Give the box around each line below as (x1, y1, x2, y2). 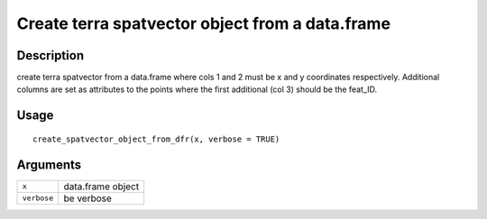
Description (16, 48, 85, 63)
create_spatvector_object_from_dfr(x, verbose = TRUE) (32, 133, 280, 144)
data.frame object (63, 180, 140, 193)
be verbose (63, 192, 113, 205)
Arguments (16, 157, 82, 172)
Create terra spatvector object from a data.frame (16, 14, 391, 33)
